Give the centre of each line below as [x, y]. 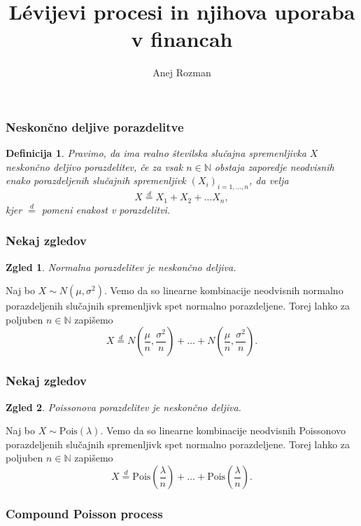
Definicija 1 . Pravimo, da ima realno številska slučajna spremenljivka [156, 153]
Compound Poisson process [84, 513]
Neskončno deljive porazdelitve [95, 126]
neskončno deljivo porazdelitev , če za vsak [94, 166]
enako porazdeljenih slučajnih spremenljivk [96, 180]
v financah [182, 39]
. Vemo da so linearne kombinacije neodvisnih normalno [224, 290]
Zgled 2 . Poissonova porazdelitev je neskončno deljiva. [123, 407]
